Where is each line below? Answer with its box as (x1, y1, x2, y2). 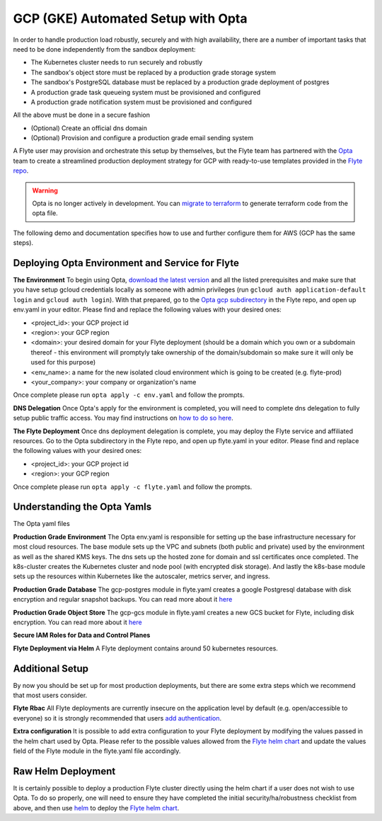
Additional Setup (13, 662, 88, 674)
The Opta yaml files (13, 519, 70, 528)
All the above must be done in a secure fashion (13, 110, 150, 120)
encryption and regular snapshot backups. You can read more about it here (13, 595, 233, 604)
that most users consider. (13, 691, 88, 700)
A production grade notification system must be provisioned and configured (30, 98, 253, 106)
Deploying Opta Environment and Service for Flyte (13, 257, 240, 269)
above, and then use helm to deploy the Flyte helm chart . (13, 803, 180, 812)
